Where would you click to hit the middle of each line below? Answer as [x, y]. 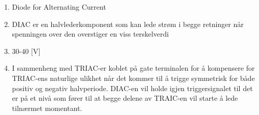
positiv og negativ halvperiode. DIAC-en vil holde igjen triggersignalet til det [132, 88]
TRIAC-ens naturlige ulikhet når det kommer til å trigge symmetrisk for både [133, 78]
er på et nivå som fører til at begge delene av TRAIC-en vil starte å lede [125, 98]
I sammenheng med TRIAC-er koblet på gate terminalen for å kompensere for [133, 68]
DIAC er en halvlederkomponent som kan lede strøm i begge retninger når [128, 24]
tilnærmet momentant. [47, 108]
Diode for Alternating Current [59, 7]
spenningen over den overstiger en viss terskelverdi [90, 34]
